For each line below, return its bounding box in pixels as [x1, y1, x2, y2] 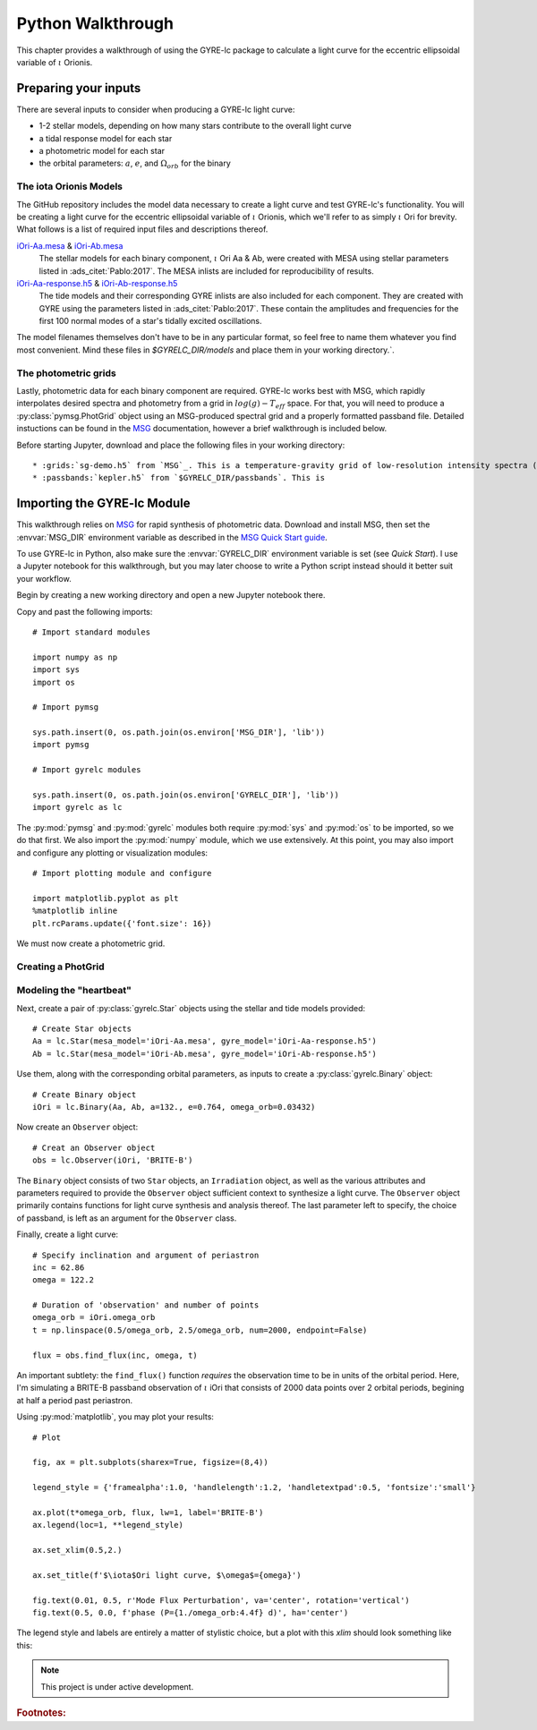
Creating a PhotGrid [16, 960, 105, 973]
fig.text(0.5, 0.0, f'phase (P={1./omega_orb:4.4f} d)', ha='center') [32, 1607, 349, 1618]
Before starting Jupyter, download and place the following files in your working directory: [16, 439, 345, 450]
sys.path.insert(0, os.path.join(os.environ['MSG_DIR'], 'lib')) [32, 728, 326, 737]
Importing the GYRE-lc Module [16, 496, 191, 511]
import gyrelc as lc [32, 802, 123, 813]
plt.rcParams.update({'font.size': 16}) [32, 918, 212, 928]
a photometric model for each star [38, 146, 166, 157]
